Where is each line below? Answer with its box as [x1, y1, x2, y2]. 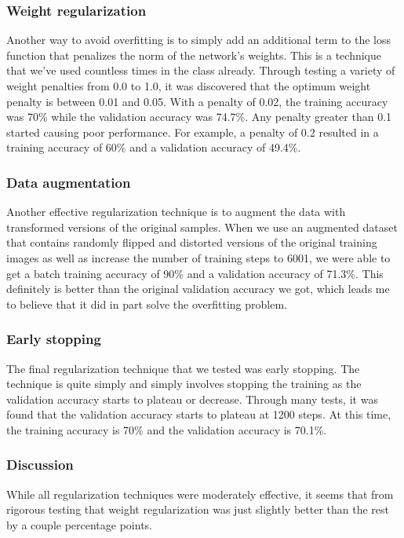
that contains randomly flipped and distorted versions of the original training [6, 234, 377, 251]
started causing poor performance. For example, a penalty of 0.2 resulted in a [6, 123, 379, 140]
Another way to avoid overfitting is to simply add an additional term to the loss [6, 31, 391, 48]
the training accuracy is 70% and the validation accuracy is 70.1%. [6, 421, 327, 437]
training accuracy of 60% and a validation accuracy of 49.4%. [6, 139, 301, 156]
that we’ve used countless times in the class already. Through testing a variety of [6, 62, 395, 79]
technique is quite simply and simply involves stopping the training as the [6, 375, 362, 392]
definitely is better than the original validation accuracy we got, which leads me [6, 280, 390, 297]
